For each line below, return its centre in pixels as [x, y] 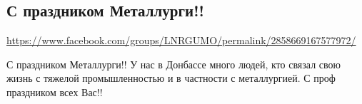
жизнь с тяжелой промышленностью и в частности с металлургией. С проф [171, 78]
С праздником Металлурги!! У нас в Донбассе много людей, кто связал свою [174, 64]
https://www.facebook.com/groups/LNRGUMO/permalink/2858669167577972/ [181, 40]
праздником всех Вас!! [55, 92]
